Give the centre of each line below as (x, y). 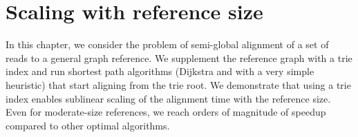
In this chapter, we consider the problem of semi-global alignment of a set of (167, 44)
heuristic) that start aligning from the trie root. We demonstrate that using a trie (178, 84)
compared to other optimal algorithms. (88, 125)
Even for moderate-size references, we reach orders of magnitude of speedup (166, 112)
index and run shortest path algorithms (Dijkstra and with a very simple (160, 71)
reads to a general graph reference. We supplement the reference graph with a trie (179, 57)
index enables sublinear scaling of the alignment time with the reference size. (168, 98)
